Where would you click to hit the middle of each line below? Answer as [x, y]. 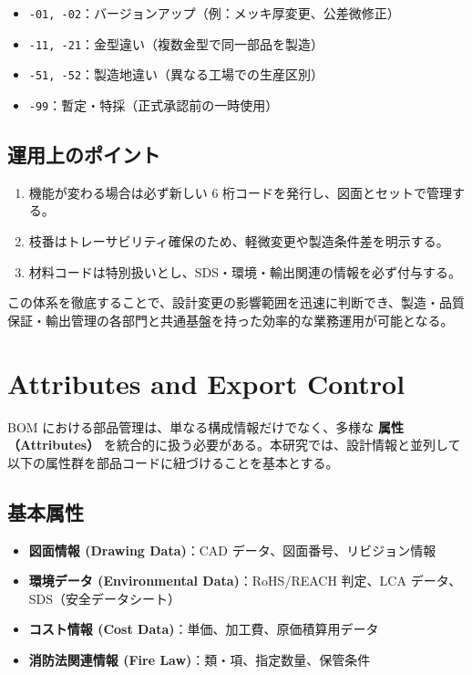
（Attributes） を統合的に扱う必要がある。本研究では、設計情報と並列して [234, 445]
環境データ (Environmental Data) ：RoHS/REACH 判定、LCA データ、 [245, 581]
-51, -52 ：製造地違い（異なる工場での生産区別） [176, 74]
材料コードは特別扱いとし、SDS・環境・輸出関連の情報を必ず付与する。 [245, 271]
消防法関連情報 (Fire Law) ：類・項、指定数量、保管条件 [200, 659]
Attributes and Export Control [206, 383]
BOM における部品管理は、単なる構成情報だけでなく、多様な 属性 [205, 426]
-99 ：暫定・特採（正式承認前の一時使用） [154, 104]
